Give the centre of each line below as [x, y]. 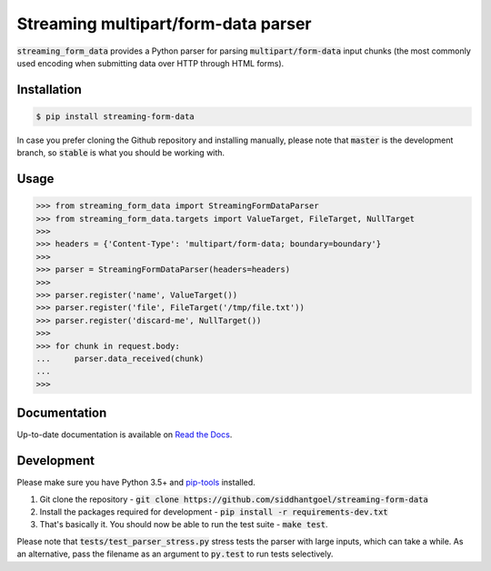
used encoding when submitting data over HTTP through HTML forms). [150, 63]
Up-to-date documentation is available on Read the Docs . [125, 435]
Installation [49, 90]
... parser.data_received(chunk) [120, 359]
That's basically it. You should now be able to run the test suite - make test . [184, 525]
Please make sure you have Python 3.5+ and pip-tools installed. [136, 483]
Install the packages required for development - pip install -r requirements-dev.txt [214, 511]
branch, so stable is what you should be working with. [121, 153]
